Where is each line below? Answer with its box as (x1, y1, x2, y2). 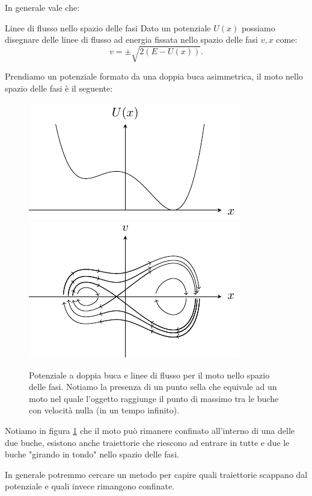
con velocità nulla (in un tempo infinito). (29, 404, 180, 416)
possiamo (241, 21, 275, 34)
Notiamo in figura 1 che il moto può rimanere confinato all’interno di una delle (5, 424, 295, 437)
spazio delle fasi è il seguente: (5, 81, 113, 94)
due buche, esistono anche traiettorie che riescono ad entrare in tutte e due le (5, 436, 290, 448)
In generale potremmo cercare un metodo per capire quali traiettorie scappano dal (5, 468, 308, 480)
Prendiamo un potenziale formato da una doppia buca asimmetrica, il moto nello (5, 70, 303, 83)
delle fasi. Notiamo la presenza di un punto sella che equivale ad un (29, 380, 277, 393)
